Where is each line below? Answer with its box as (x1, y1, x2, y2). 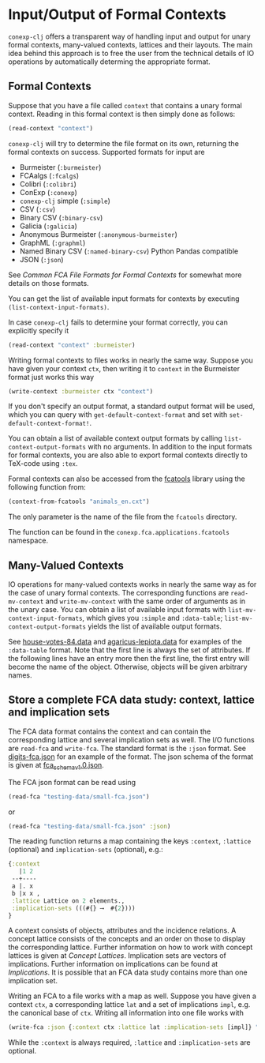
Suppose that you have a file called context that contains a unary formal (8, 100, 242, 110)
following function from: (8, 483, 86, 492)
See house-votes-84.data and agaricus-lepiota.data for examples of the (8, 637, 242, 647)
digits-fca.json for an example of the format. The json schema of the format (8, 752, 254, 761)
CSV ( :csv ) (19, 204, 56, 214)
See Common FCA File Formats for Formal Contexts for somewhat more (8, 270, 242, 280)
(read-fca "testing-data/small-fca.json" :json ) (8, 822, 171, 830)
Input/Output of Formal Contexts (8, 6, 226, 24)
